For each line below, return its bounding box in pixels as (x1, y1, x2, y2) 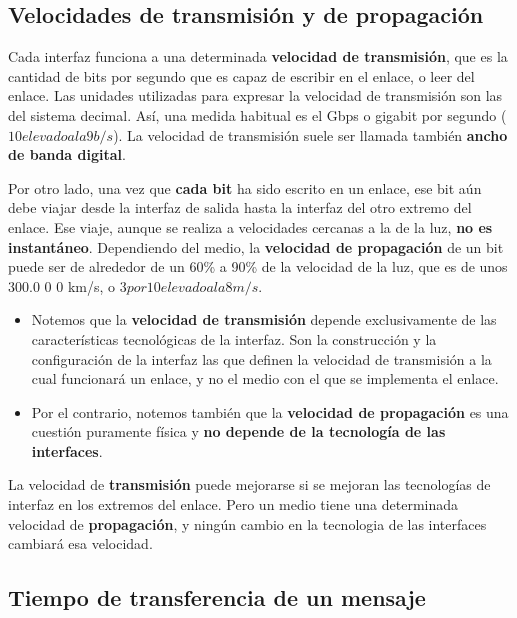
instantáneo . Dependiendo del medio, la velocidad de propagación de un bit (8, 236, 504, 257)
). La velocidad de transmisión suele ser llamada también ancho (113, 124, 508, 145)
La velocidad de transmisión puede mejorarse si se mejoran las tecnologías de (8, 474, 491, 495)
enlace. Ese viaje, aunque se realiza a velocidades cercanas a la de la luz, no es (8, 216, 493, 237)
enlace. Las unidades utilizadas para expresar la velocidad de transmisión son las (8, 85, 503, 106)
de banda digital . (8, 144, 126, 165)
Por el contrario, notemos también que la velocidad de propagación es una (31, 401, 509, 422)
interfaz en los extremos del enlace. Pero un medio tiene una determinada (8, 494, 459, 515)
